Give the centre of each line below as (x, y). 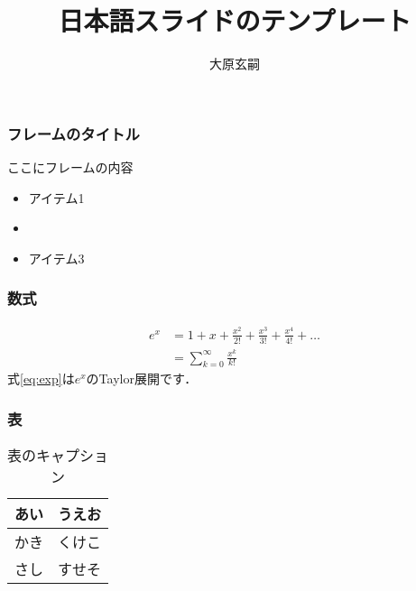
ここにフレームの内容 (70, 167)
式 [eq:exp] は (41, 379)
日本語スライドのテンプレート (235, 20)
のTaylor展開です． (142, 379)
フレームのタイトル (74, 133)
